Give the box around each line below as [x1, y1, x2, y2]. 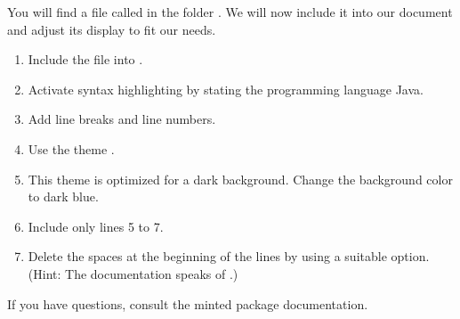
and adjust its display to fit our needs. [7, 20, 216, 38]
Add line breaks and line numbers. [28, 110, 216, 128]
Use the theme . [28, 139, 115, 158]
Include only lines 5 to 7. [28, 217, 164, 235]
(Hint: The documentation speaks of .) [28, 264, 238, 282]
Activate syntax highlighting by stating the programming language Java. [28, 79, 424, 98]
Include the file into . [28, 50, 143, 69]
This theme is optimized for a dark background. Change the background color [28, 169, 453, 188]
